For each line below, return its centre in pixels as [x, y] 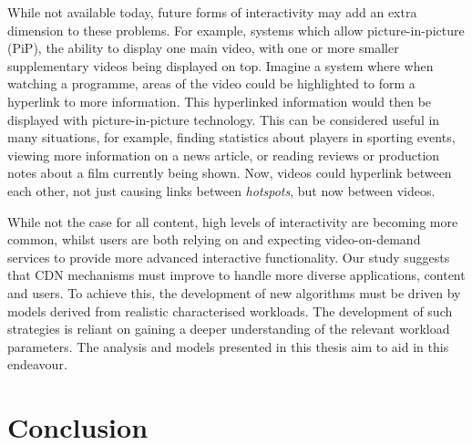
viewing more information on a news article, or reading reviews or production [224, 155]
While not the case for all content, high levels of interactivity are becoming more [233, 221]
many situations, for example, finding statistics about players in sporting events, [231, 137]
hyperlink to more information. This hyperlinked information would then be [220, 101]
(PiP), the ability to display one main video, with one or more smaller [203, 48]
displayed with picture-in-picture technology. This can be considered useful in [224, 119]
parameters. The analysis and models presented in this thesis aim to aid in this [228, 346]
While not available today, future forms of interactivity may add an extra [212, 12]
